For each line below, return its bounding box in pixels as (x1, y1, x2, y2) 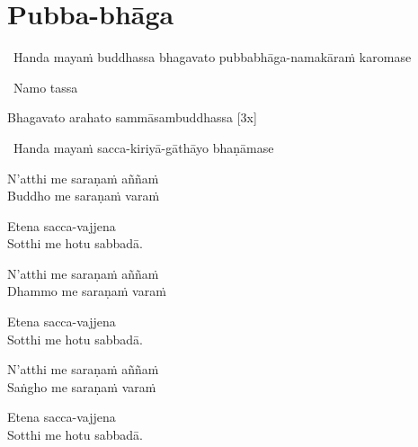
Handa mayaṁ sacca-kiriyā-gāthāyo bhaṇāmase (13, 138, 274, 156)
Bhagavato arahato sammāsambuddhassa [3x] (7, 108, 257, 127)
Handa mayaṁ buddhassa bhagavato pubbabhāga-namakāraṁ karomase (13, 48, 412, 67)
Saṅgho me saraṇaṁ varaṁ (7, 377, 156, 396)
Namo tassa (13, 77, 78, 96)
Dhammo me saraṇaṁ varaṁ (7, 282, 166, 300)
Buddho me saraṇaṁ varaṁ (7, 186, 160, 205)
